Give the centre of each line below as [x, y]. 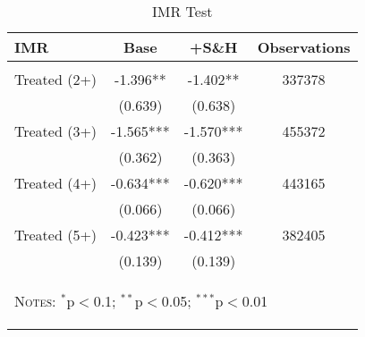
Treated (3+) [56, 131]
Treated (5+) [56, 235]
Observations [304, 47]
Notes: [35, 301]
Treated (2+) [56, 79]
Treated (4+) [56, 183]
